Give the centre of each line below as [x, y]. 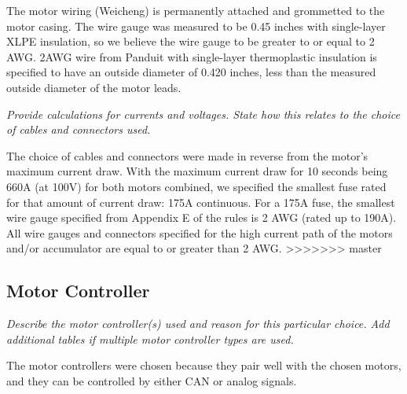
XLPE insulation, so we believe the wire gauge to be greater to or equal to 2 [191, 41]
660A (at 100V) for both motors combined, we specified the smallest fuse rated [196, 186]
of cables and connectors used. [79, 129]
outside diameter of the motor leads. [94, 87]
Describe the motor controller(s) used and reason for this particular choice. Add [198, 324]
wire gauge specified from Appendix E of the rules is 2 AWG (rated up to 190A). [202, 217]
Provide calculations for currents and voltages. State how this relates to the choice [203, 114]
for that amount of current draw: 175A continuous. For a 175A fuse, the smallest [201, 202]
